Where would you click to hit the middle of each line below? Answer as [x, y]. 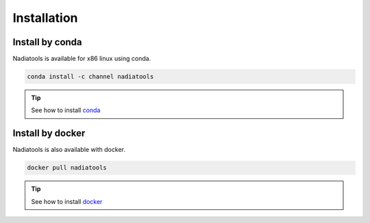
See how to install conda [66, 110]
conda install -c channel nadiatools [90, 77]
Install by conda [47, 42]
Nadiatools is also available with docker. [69, 150]
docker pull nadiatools [67, 168]
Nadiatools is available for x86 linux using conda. [82, 59]
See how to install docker [67, 201]
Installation [45, 18]
